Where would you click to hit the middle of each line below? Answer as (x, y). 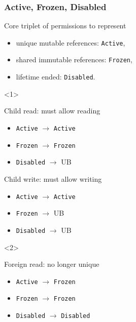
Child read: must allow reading (52, 111)
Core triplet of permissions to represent (65, 26)
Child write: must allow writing (53, 178)
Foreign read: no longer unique (52, 264)
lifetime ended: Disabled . (56, 77)
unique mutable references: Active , (71, 42)
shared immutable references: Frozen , (74, 59)
